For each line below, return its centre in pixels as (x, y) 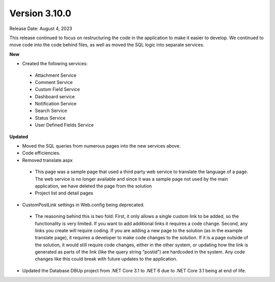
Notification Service (56, 104)
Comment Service (54, 82)
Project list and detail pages (64, 193)
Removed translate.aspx (48, 160)
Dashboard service (55, 96)
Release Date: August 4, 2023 (41, 29)
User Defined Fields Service (64, 125)
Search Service (51, 111)
